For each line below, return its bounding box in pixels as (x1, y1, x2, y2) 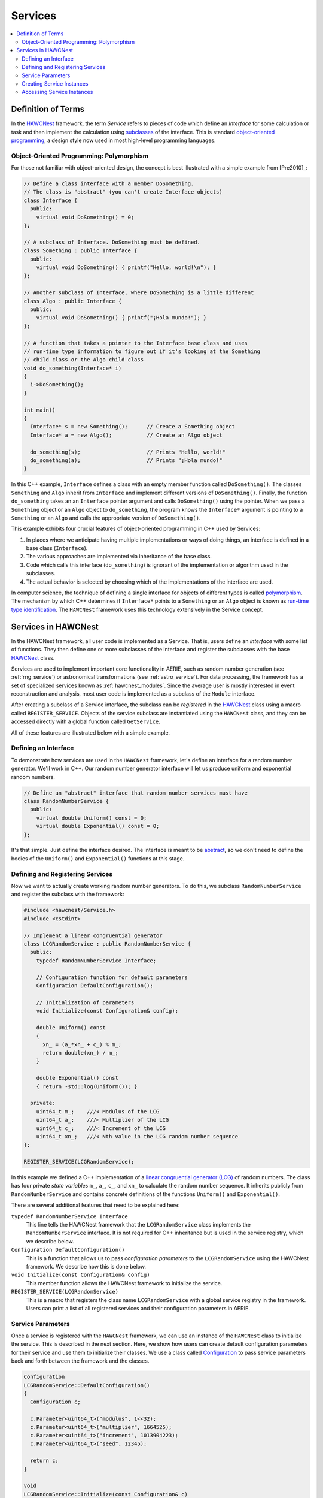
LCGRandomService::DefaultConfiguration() (23, 1382, 150, 1388)
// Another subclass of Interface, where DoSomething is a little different (23, 289, 254, 296)
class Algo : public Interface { (23, 297, 122, 304)
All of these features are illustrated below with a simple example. (11, 729, 170, 736)
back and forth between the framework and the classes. (11, 1357, 150, 1364)
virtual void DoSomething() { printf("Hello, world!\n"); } (36, 264, 217, 271)
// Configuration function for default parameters (36, 974, 188, 981)
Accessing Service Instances (22, 89, 93, 96)
